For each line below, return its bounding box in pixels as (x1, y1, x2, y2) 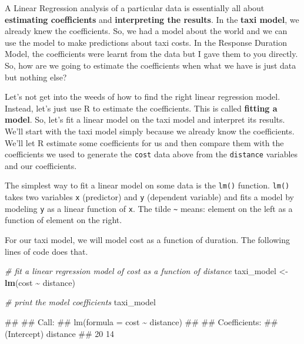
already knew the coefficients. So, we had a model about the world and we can (5, 25, 288, 37)
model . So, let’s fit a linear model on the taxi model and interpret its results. (5, 113, 285, 126)
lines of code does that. (5, 245, 88, 257)
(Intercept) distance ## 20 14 (5, 327, 114, 339)
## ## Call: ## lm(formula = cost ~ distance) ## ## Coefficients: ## (5, 315, 278, 328)
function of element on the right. (5, 214, 122, 226)
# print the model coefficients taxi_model (5, 296, 156, 308)
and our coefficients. (5, 159, 77, 171)
